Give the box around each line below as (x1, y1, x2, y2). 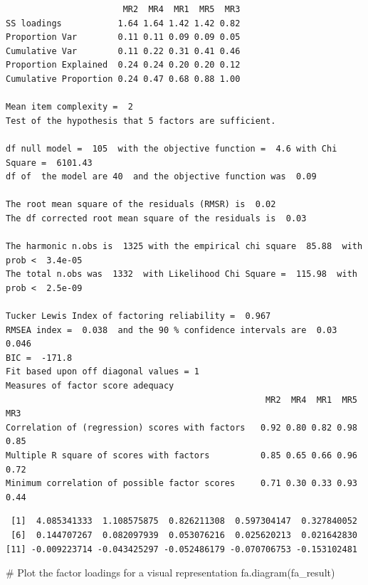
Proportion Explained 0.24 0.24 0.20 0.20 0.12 (6, 60, 241, 70)
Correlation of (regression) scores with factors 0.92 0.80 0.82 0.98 (6, 422, 357, 433)
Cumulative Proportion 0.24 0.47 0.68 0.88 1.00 (6, 73, 241, 84)
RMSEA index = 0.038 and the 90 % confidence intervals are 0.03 (6, 325, 337, 335)
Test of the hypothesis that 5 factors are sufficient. (6, 115, 276, 126)
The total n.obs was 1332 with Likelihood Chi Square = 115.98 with (6, 269, 357, 280)
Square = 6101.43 (6, 157, 93, 168)
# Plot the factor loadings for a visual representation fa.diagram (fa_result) (6, 565, 335, 580)
